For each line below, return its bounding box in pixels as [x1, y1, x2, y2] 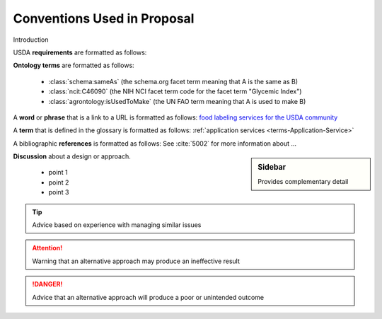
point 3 [48, 188, 69, 197]
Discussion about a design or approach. [13, 152, 131, 161]
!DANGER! [32, 280, 63, 289]
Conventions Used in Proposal [13, 11, 195, 26]
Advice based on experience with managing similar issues [32, 221, 202, 229]
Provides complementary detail [257, 178, 349, 186]
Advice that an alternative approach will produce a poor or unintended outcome [32, 293, 265, 301]
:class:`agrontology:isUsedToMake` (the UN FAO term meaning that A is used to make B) [48, 97, 306, 105]
